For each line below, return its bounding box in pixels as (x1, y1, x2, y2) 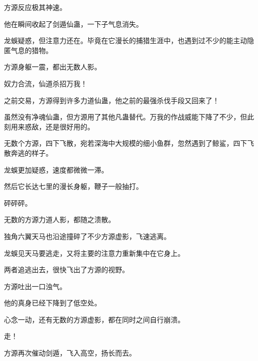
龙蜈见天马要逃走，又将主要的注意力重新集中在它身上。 (4, 247, 185, 258)
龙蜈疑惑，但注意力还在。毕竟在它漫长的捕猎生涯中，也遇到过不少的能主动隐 (4, 35, 254, 46)
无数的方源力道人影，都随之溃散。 (4, 214, 115, 225)
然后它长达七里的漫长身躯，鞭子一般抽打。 (4, 181, 143, 191)
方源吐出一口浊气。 (4, 281, 66, 291)
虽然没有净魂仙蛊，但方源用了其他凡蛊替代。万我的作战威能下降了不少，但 (4, 112, 247, 122)
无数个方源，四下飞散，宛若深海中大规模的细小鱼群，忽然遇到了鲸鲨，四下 (4, 138, 247, 148)
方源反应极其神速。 (4, 2, 66, 12)
